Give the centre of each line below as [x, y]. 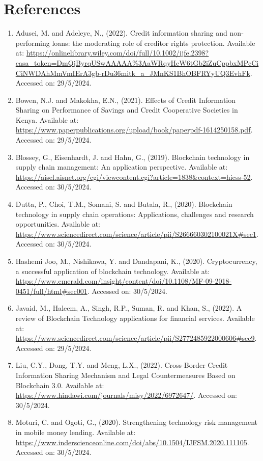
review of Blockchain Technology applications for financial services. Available [135, 318]
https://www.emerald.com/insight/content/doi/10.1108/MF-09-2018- [124, 281]
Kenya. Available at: [47, 119]
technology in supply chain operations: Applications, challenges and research [135, 214]
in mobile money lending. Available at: [76, 432]
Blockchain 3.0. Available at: [60, 385]
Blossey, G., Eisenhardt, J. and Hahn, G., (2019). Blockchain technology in [133, 157]
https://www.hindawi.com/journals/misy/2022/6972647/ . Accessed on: [126, 395]
